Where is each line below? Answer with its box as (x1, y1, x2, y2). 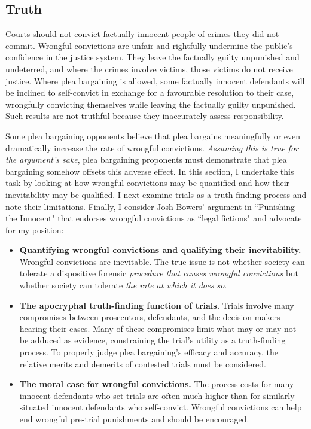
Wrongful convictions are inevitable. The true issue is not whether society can (19, 255, 305, 267)
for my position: (5, 223, 64, 236)
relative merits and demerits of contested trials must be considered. (19, 357, 266, 370)
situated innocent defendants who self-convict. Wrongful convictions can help (19, 401, 302, 413)
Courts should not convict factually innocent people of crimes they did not (5, 28, 279, 40)
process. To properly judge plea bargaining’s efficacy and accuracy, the (19, 346, 278, 358)
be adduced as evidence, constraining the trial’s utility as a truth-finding (19, 334, 286, 346)
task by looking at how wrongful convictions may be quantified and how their (5, 177, 290, 189)
